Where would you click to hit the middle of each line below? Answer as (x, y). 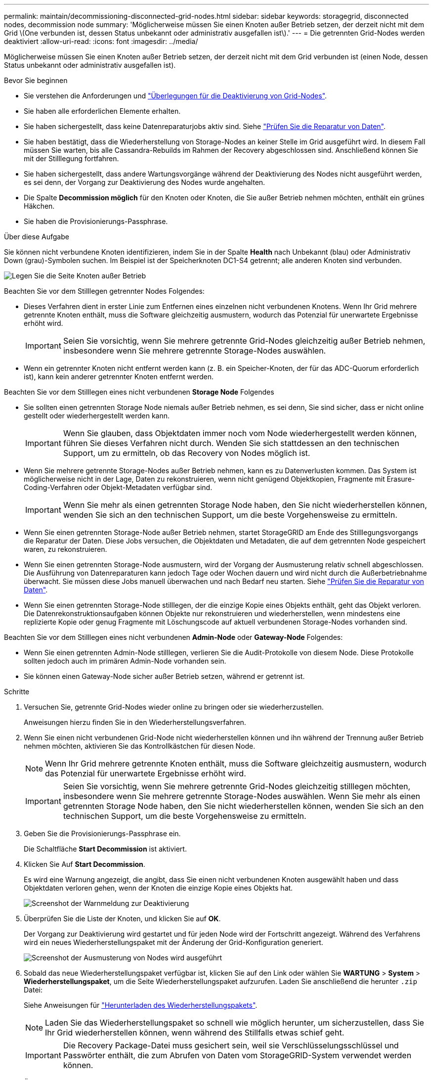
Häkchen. (39, 206)
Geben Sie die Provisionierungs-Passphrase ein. (102, 833)
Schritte (17, 692)
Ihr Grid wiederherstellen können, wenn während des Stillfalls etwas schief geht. (195, 1033)
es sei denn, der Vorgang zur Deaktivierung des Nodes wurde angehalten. (145, 182)
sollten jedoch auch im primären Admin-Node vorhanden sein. (125, 661)
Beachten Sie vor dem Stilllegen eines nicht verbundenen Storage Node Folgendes (139, 392)
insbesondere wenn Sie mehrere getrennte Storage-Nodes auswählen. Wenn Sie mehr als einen (241, 796)
